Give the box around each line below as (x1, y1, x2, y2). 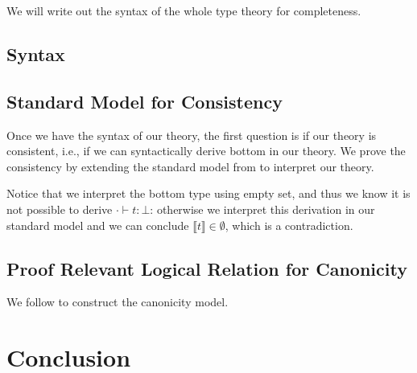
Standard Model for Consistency (6, 88, 283, 113)
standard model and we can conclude (6, 216, 189, 233)
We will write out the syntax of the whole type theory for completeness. (6, 2, 361, 18)
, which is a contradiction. (225, 216, 353, 233)
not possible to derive (6, 200, 113, 217)
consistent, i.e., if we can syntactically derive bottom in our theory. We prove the (6, 142, 406, 159)
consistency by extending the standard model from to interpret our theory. (6, 158, 374, 174)
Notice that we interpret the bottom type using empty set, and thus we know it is (6, 185, 411, 202)
